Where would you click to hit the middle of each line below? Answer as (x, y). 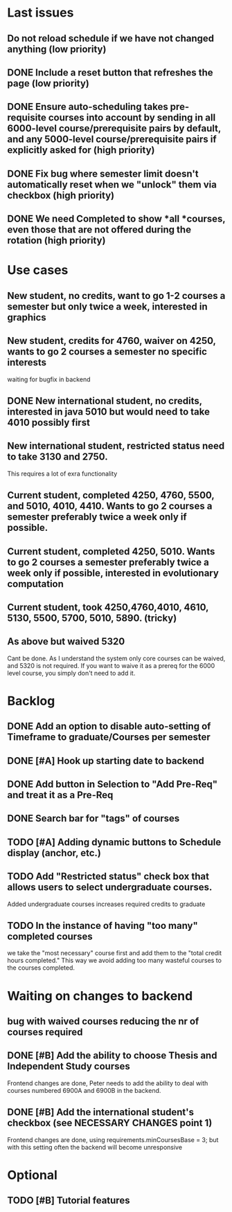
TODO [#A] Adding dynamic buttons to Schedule (114, 842)
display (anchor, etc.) (54, 853)
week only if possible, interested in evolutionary (113, 573)
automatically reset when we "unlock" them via (112, 184)
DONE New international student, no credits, (105, 400)
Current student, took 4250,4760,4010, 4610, (108, 607)
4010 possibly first (48, 423)
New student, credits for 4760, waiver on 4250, (111, 341)
